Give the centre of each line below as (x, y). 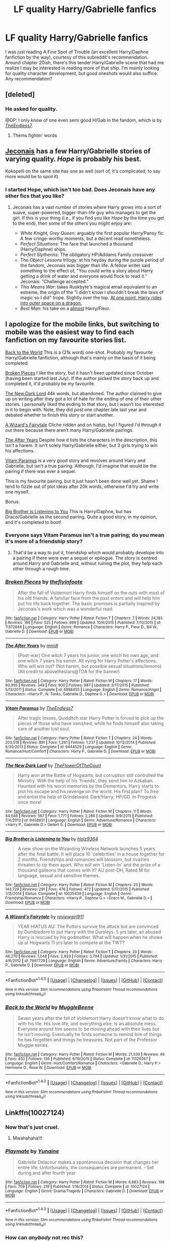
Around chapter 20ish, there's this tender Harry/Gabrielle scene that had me (85, 62)
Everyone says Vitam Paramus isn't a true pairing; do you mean (85, 535)
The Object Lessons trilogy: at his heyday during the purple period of (92, 260)
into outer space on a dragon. (51, 303)
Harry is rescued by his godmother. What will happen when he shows (90, 937)
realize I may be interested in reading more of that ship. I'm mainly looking (82, 68)
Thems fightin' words (35, 135)
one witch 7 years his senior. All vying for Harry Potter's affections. (87, 661)
